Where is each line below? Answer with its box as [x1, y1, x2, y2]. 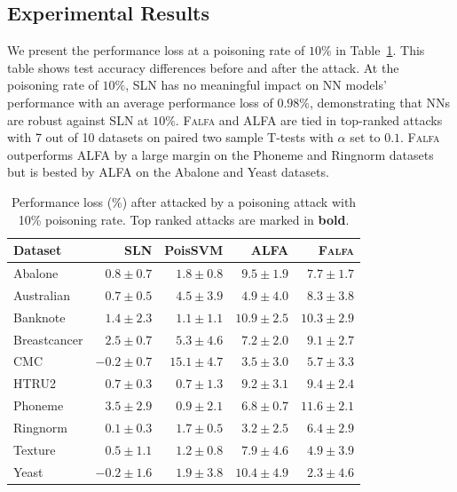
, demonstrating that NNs [310, 92, 451, 111]
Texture [13, 440, 56, 458]
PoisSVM [164, 241, 224, 259]
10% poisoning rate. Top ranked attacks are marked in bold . [18, 210, 350, 228]
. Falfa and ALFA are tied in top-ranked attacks [175, 110, 443, 129]
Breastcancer [13, 329, 83, 348]
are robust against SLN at [7, 110, 149, 129]
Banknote [13, 307, 66, 326]
